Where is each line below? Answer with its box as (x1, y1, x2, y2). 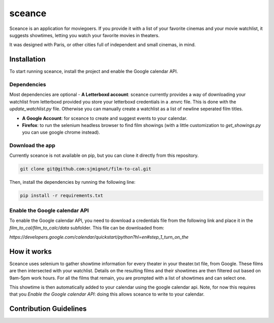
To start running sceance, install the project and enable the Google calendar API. (9, 69, 178, 75)
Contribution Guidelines (9, 305, 87, 313)
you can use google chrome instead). (22, 130, 100, 136)
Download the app (9, 142, 55, 149)
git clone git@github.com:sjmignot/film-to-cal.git (20, 166, 152, 172)
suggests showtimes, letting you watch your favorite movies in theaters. (9, 32, 160, 38)
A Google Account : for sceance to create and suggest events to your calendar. (22, 115, 188, 121)
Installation (9, 55, 46, 63)
